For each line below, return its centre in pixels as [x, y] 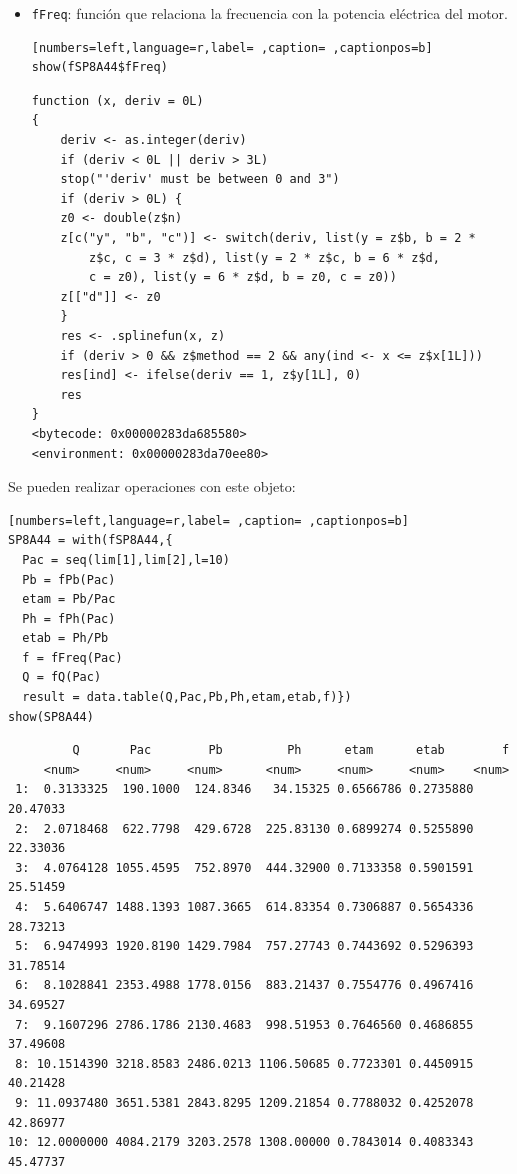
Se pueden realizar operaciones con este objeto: [152, 486]
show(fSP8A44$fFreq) [99, 67]
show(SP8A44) [51, 716]
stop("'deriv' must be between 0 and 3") [200, 179]
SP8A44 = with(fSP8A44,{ [90, 540]
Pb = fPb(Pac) [69, 579]
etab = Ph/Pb [65, 638]
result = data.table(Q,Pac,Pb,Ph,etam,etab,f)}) [187, 697]
